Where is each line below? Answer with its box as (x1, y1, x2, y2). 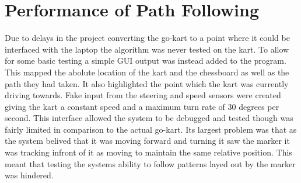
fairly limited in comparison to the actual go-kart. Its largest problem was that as (5, 123, 297, 135)
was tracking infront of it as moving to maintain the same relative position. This (5, 146, 292, 158)
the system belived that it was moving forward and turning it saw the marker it (5, 134, 290, 147)
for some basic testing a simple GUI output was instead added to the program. (5, 54, 286, 67)
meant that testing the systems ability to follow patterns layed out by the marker (5, 157, 296, 170)
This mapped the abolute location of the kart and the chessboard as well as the (5, 65, 289, 78)
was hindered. (5, 169, 54, 181)
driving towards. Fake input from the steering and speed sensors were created (5, 89, 281, 101)
